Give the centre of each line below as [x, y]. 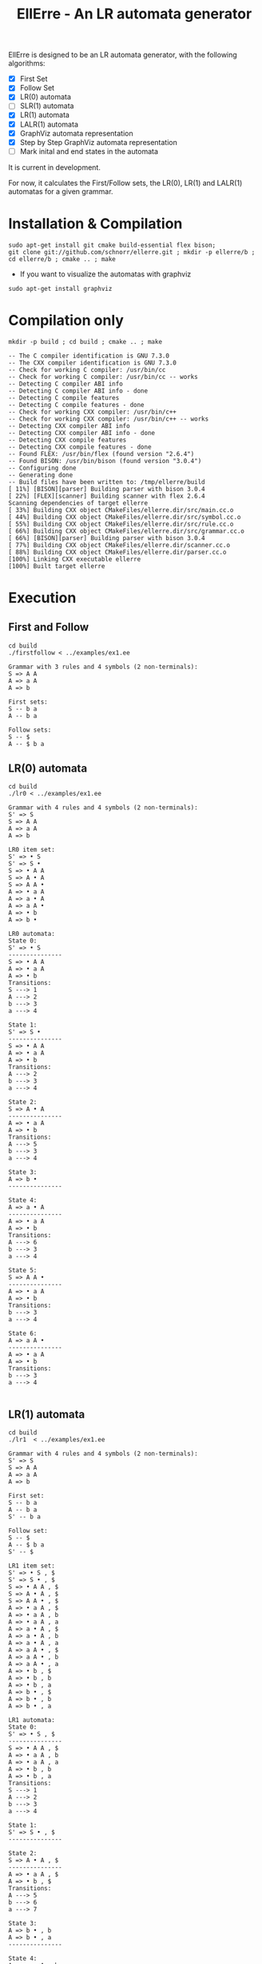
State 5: [23, 1271]
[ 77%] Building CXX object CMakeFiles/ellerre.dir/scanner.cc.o [119, 545]
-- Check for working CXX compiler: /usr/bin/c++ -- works [109, 419]
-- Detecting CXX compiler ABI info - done [82, 433]
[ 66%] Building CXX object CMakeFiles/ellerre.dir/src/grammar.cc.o [127, 531]
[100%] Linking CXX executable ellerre [75, 559]
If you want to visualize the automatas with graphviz [105, 274]
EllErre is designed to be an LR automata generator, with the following [123, 55]
